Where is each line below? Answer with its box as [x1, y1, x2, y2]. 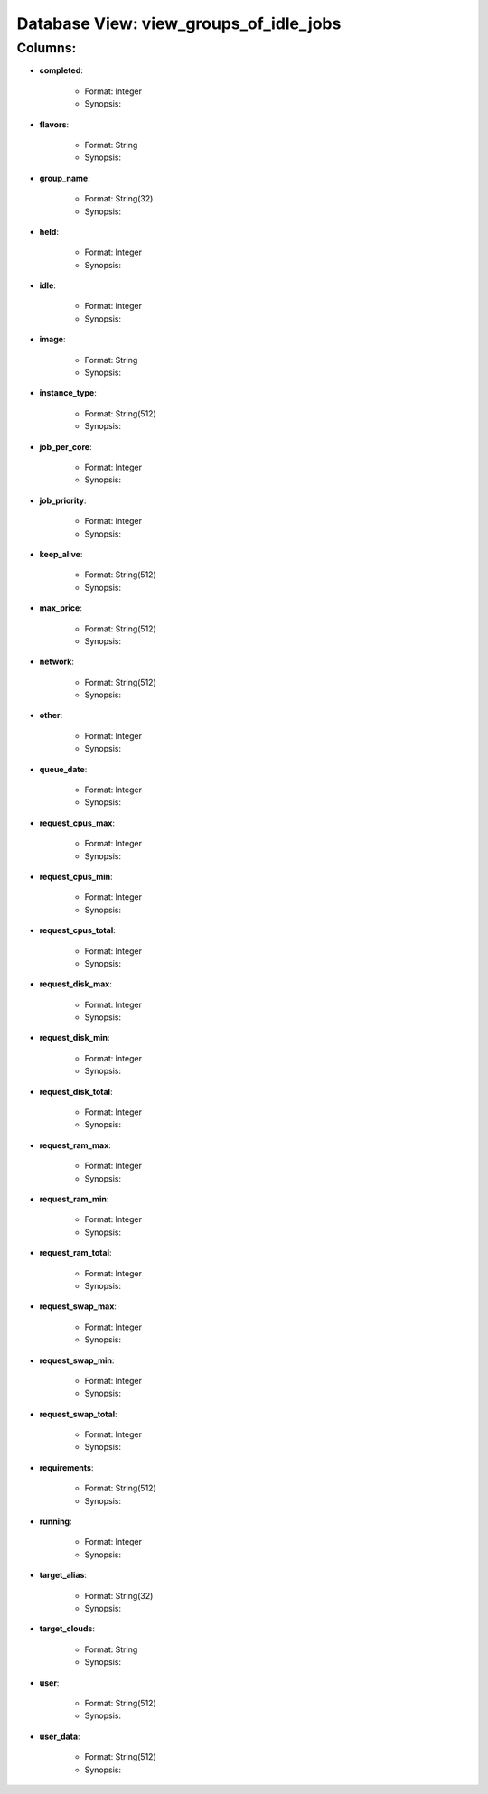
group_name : [39, 173, 90, 183]
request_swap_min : [39, 1355, 115, 1366]
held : [39, 226, 59, 237]
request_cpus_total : [39, 925, 117, 936]
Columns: [16, 40, 77, 56]
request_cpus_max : [39, 818, 116, 828]
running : [39, 1516, 72, 1527]
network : [39, 656, 74, 668]
